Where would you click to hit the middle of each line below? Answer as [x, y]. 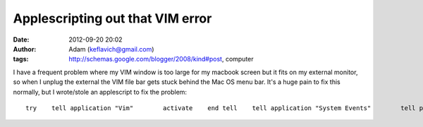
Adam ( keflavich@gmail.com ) [111, 49]
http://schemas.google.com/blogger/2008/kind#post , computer [161, 59]
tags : [21, 59]
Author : [25, 49]
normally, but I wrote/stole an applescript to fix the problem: [100, 92]
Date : [21, 40]
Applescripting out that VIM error [112, 18]
